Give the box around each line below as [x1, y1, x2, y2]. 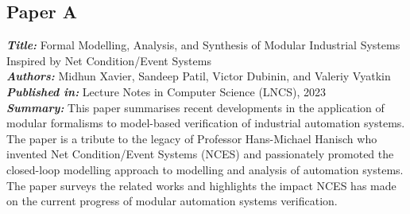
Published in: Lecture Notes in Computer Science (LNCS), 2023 [6, 83, 326, 99]
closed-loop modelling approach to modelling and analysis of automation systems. [6, 161, 404, 177]
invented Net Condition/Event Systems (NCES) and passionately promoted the [6, 146, 394, 162]
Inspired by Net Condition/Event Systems [6, 52, 211, 68]
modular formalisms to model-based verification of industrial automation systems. [6, 115, 405, 131]
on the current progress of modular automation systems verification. [6, 193, 338, 209]
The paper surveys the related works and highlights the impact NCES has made [6, 177, 396, 193]
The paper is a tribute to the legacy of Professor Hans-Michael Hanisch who [6, 130, 377, 146]
